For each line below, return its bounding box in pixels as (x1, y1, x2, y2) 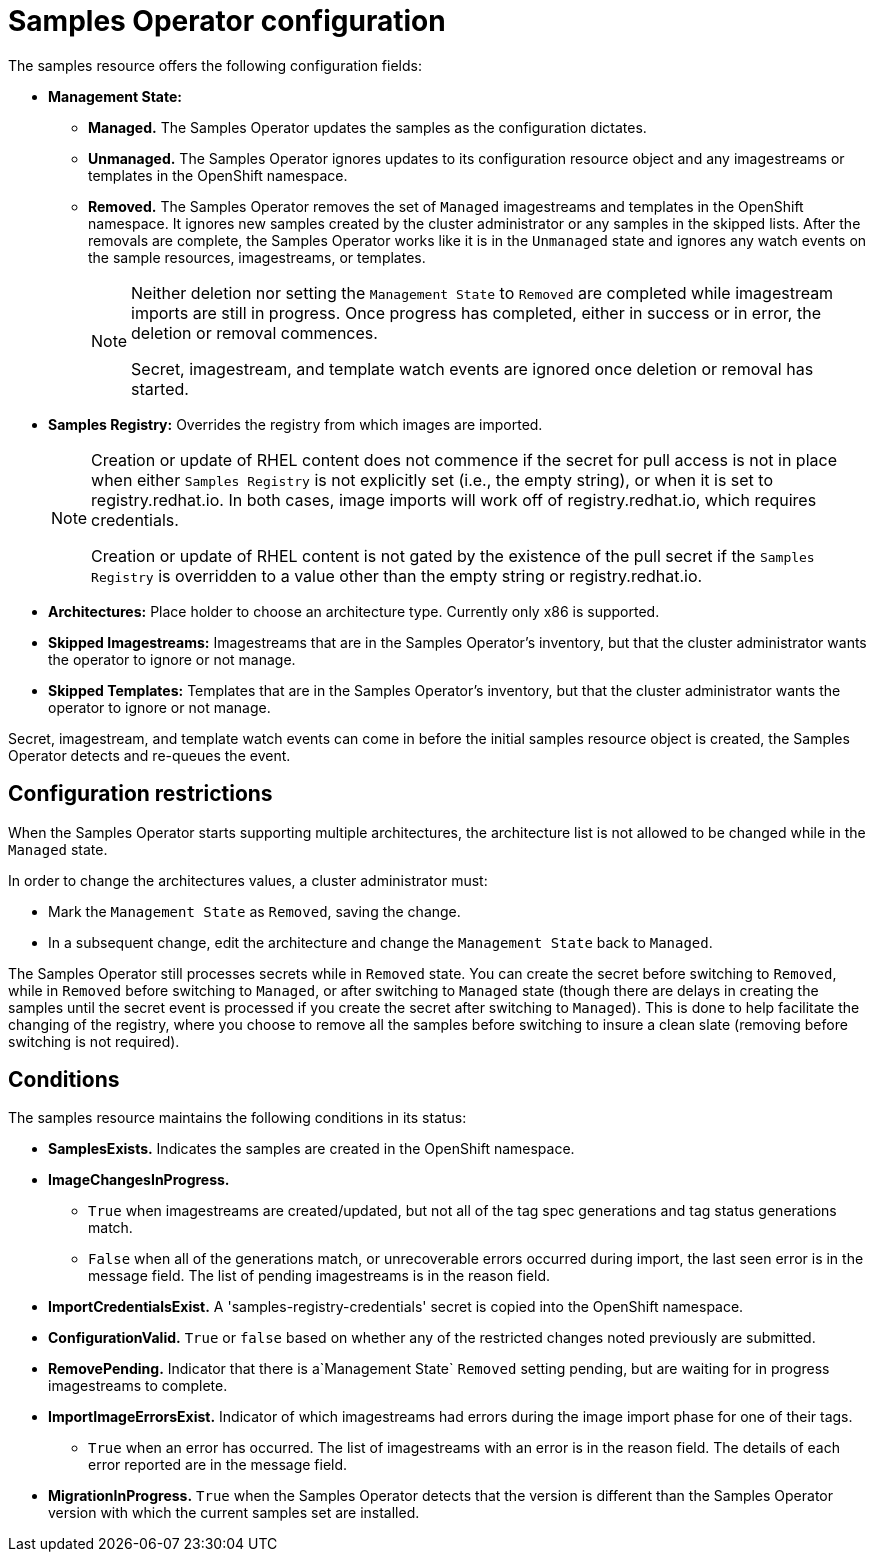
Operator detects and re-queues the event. (8, 746, 291, 764)
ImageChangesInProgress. (48, 1171, 230, 1189)
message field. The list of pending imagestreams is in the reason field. (88, 1267, 551, 1285)
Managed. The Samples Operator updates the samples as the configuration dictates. (88, 118, 647, 136)
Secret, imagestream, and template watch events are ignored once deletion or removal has (131, 358, 814, 379)
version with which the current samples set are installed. (48, 1504, 420, 1522)
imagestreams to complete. (48, 1377, 228, 1395)
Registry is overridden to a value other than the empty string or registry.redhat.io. (91, 565, 703, 586)
